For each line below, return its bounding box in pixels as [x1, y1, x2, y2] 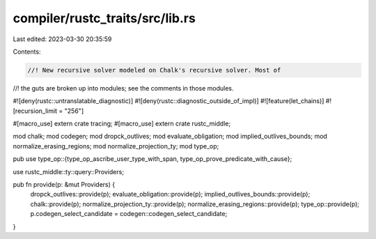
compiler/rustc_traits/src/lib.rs [13, 10, 196, 26]
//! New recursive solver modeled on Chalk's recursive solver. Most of [27, 66, 281, 74]
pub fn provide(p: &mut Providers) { [13, 180, 115, 189]
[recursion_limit [13, 107, 58, 115]
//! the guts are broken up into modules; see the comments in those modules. [13, 84, 234, 92]
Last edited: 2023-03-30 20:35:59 [13, 35, 112, 43]
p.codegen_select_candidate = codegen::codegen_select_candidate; [30, 210, 228, 218]
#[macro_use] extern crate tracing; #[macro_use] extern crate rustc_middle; [13, 119, 231, 128]
